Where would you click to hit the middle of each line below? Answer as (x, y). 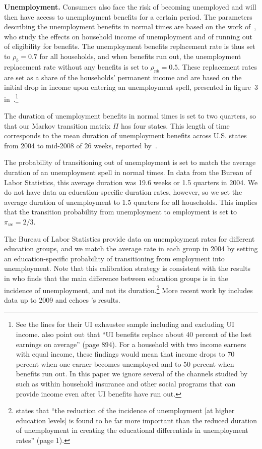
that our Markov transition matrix (57, 125)
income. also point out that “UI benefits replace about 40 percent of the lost (134, 334)
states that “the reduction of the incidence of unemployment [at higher (125, 410)
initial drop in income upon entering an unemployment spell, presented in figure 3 (131, 87)
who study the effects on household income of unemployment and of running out (128, 36)
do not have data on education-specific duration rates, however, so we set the (123, 192)
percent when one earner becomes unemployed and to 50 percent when (125, 363)
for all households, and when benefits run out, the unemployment (140, 56)
